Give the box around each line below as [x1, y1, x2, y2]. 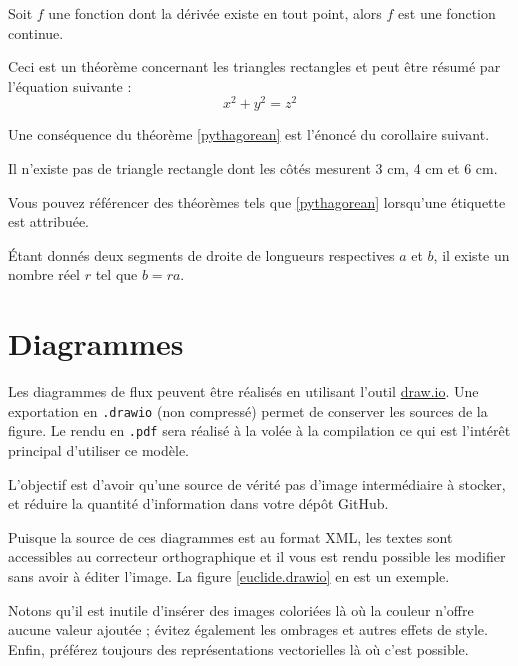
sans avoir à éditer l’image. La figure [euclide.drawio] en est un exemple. [8, 566, 450, 587]
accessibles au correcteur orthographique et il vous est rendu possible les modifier [8, 546, 506, 567]
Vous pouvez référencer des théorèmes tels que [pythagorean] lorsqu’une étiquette [8, 191, 506, 212]
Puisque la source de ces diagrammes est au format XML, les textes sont [8, 526, 453, 547]
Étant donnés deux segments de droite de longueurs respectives [8, 244, 395, 265]
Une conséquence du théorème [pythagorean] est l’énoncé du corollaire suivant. [8, 124, 490, 145]
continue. [8, 22, 64, 43]
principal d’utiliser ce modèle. [8, 440, 190, 461]
